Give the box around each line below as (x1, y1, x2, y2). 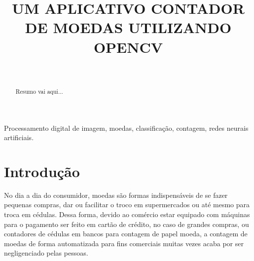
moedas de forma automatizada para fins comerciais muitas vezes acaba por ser (4, 238, 244, 248)
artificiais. (4, 132, 34, 143)
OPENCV (93, 37, 163, 57)
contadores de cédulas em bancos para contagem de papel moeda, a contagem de (4, 228, 248, 239)
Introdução (4, 161, 80, 181)
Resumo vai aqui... (15, 87, 63, 95)
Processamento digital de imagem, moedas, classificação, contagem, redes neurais (4, 122, 249, 133)
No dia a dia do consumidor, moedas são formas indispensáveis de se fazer (4, 189, 228, 200)
